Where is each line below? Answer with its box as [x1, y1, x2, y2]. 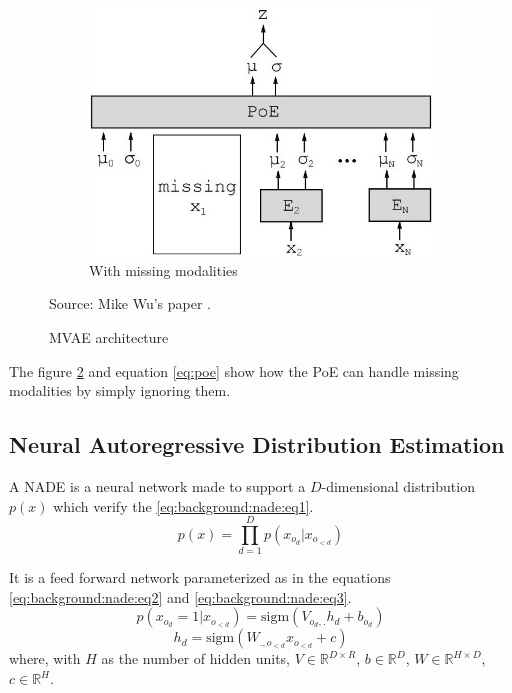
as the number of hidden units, [101, 648, 291, 669]
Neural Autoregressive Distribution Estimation [9, 429, 505, 460]
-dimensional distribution [321, 475, 475, 496]
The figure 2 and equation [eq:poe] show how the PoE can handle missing [9, 360, 459, 381]
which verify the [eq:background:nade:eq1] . [53, 495, 314, 516]
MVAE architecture [49, 326, 169, 347]
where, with [9, 648, 81, 669]
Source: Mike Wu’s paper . [49, 293, 211, 314]
